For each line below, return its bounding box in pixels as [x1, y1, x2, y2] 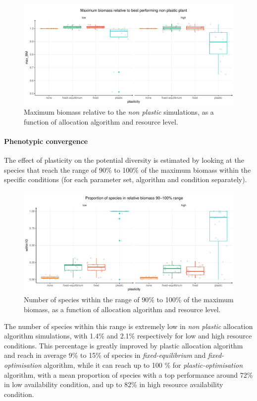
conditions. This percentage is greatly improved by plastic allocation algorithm [4, 340, 243, 350]
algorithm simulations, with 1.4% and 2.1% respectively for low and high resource [4, 331, 252, 341]
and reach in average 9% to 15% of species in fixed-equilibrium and [4, 350, 206, 360]
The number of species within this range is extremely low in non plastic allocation [4, 321, 253, 331]
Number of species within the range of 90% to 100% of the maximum [24, 294, 234, 305]
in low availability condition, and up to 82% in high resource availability [4, 379, 223, 390]
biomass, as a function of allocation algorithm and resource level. [24, 304, 221, 314]
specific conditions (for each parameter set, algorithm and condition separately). [4, 174, 247, 185]
